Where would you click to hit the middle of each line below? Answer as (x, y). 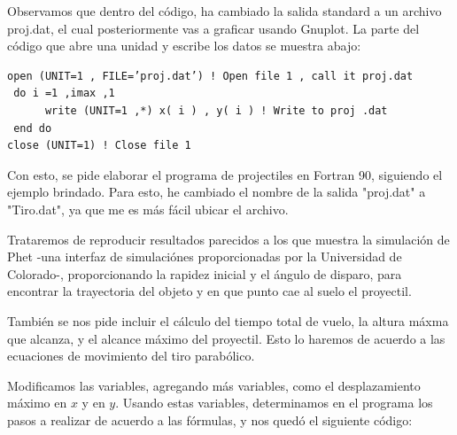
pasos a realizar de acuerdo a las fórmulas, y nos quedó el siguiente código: (210, 419)
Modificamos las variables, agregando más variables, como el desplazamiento (214, 385)
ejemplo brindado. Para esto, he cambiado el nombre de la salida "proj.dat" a (217, 192)
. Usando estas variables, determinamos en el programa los (274, 403)
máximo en (37, 403)
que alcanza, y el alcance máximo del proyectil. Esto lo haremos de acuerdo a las (226, 338)
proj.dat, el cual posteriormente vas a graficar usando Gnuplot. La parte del (213, 28)
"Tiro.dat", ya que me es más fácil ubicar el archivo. (148, 209)
